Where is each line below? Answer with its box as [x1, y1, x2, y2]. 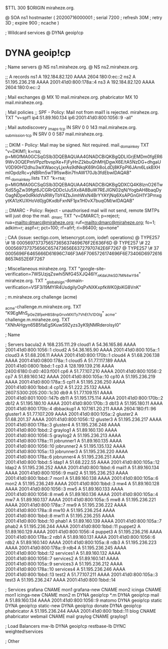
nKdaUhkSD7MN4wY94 [97, 273, 139, 278]
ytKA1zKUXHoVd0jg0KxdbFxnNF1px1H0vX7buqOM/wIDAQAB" [5, 198, 134, 204]
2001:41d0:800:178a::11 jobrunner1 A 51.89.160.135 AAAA [5, 438, 122, 444]
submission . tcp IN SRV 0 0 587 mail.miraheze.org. [5, 131, 104, 138]
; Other [5, 638, 20, 644]
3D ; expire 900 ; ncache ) [5, 20, 59, 26]
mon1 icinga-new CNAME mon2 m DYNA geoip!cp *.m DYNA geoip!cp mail [5, 592, 159, 598]
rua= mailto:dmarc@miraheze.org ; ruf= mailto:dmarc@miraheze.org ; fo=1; [5, 219, 156, 225]
